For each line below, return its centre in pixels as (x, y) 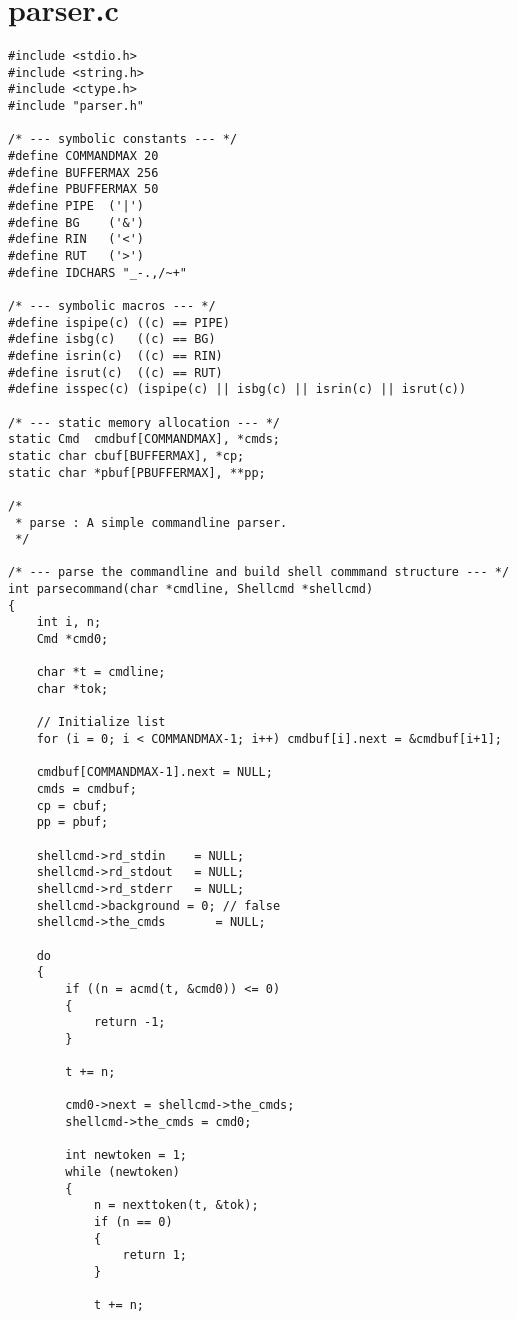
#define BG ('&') (76, 222)
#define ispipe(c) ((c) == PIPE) (119, 322)
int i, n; (69, 622)
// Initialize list (101, 722)
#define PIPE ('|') (76, 206)
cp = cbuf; (72, 805)
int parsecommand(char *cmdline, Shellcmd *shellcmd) (191, 589)
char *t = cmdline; (101, 672)
